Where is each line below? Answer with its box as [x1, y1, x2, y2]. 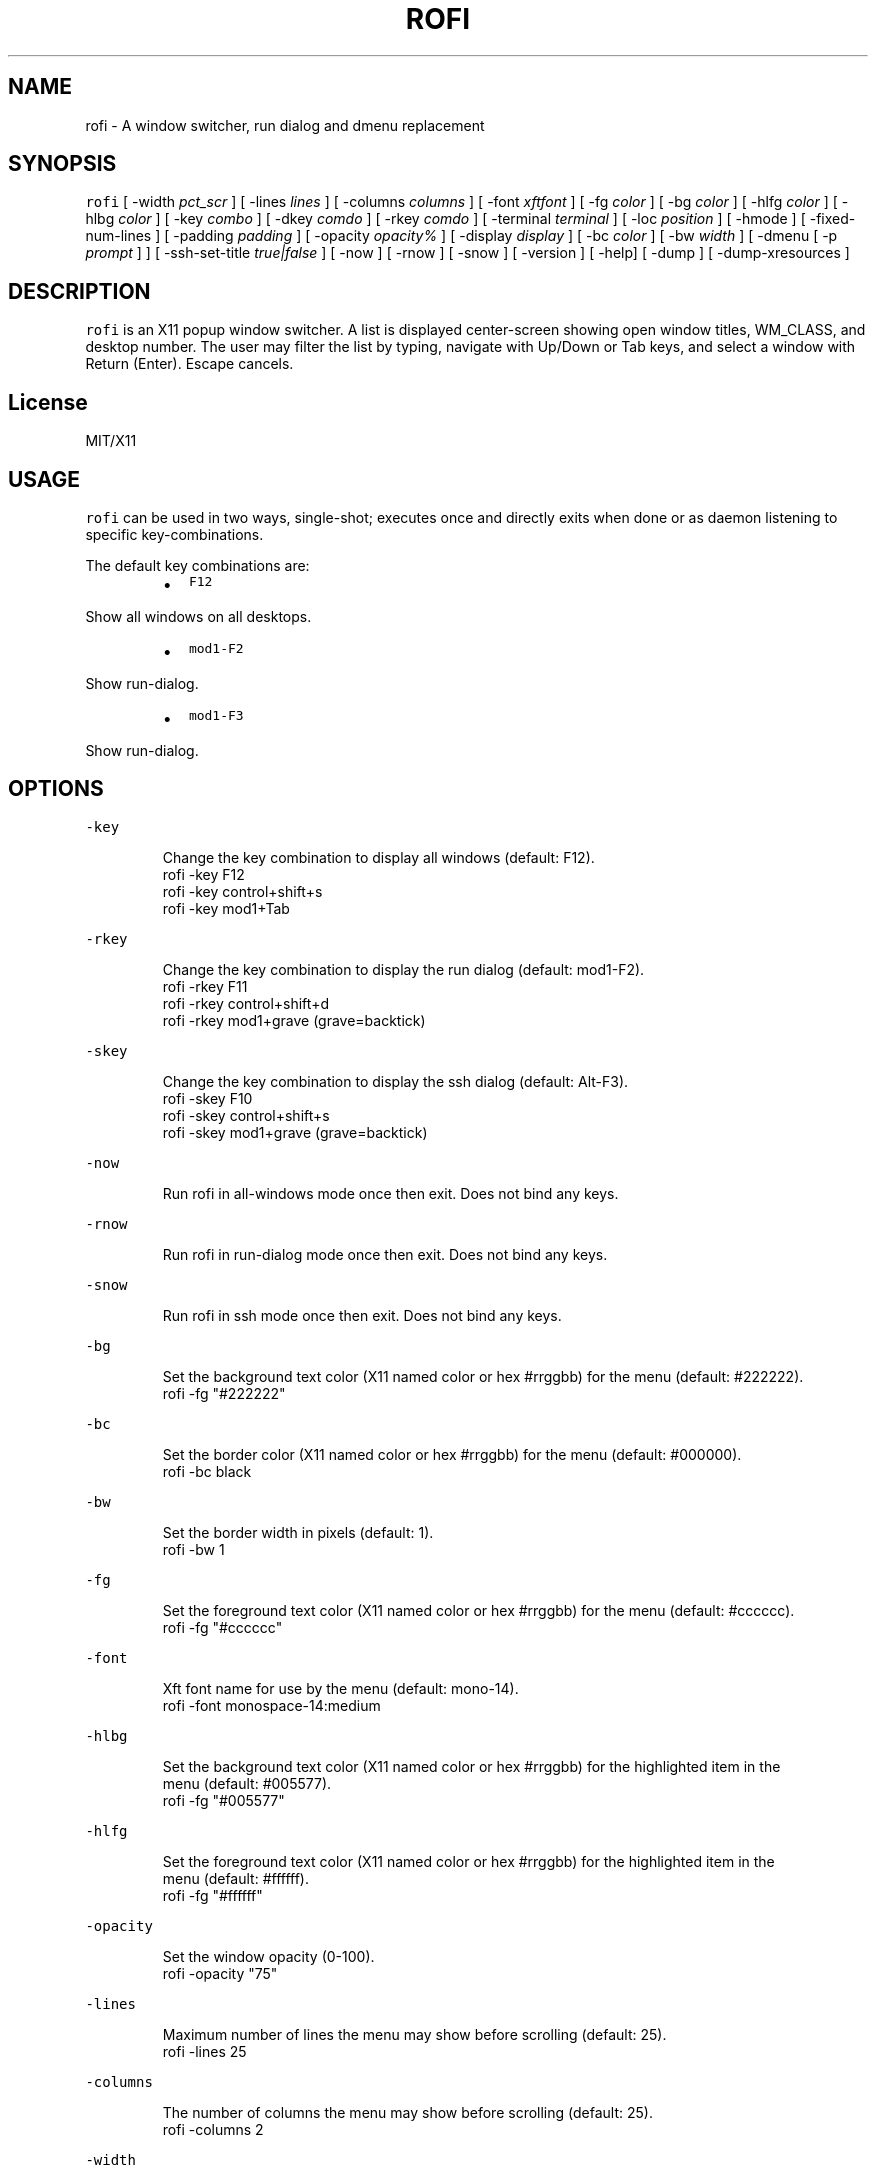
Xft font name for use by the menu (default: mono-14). [162, 1679, 519, 1697]
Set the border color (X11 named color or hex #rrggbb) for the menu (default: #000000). [162, 1445, 742, 1463]
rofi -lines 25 [162, 2042, 247, 2060]
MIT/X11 [85, 432, 137, 450]
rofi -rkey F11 [162, 977, 248, 995]
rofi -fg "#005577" [162, 1791, 285, 1809]
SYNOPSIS [8, 151, 117, 177]
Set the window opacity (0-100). [162, 1947, 375, 1965]
